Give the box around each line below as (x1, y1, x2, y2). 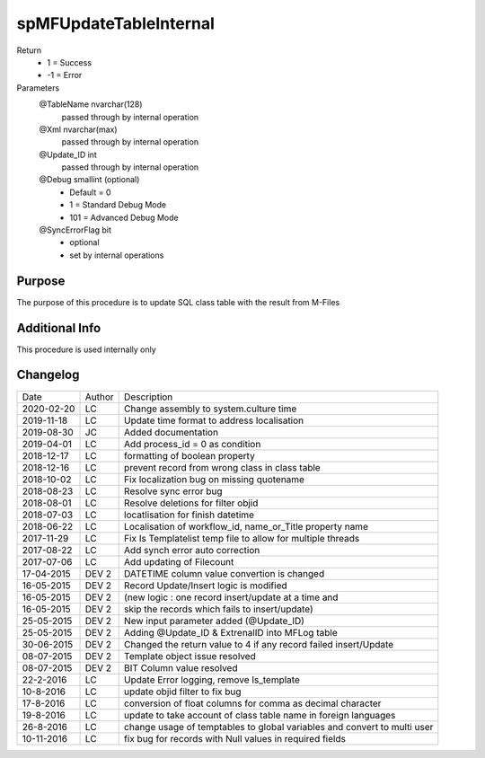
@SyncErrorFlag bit (39, 225, 112, 235)
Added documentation (124, 426, 219, 438)
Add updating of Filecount (124, 555, 234, 568)
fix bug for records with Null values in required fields (124, 732, 346, 745)
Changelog (16, 367, 80, 383)
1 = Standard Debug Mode (69, 199, 166, 210)
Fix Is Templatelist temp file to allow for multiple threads (124, 532, 360, 544)
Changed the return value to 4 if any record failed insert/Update (124, 638, 394, 650)
